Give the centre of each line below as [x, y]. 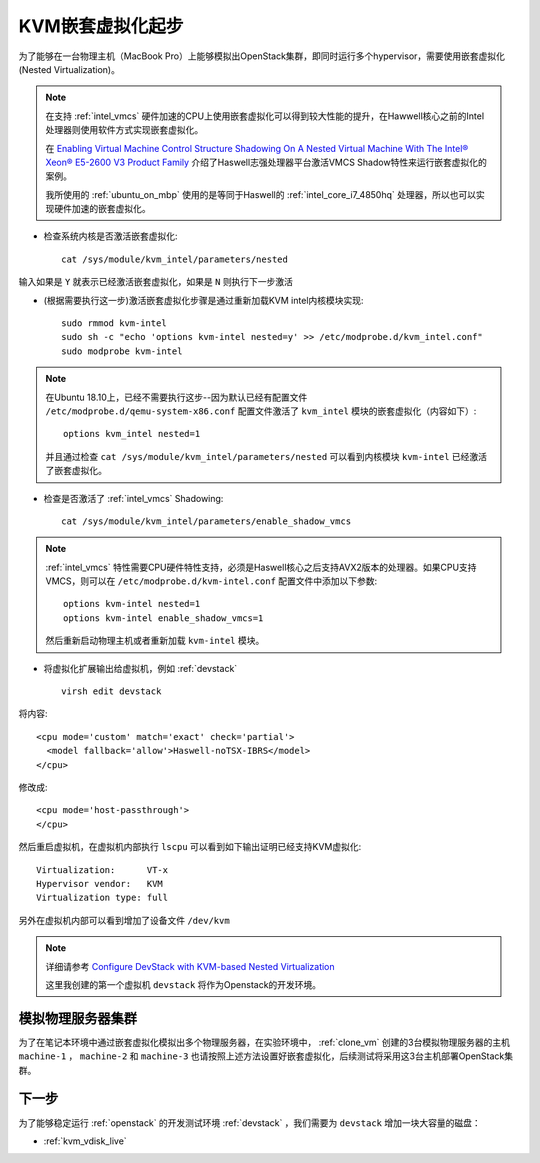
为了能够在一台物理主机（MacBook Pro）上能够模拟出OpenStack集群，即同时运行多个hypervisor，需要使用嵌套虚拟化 [261, 56]
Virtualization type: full [102, 898]
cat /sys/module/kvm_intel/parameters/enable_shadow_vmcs [206, 521]
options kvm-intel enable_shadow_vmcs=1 [163, 618]
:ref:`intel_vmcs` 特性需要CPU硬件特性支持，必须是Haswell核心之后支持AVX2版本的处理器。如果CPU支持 [261, 567]
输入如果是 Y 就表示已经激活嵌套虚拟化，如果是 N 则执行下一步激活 [156, 282]
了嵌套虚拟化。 [76, 471]
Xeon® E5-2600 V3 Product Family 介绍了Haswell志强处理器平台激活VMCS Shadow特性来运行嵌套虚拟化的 [266, 162]
